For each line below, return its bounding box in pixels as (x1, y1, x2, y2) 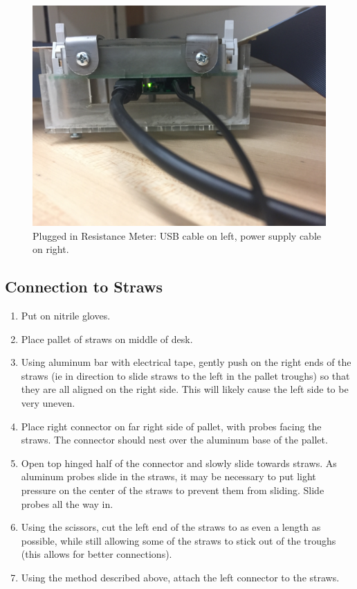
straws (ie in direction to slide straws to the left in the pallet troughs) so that (21, 368, 350, 383)
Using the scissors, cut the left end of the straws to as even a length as (21, 520, 321, 534)
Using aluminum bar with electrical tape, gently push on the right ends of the (21, 355, 351, 369)
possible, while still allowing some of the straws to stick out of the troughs (21, 533, 336, 547)
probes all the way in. (21, 496, 113, 511)
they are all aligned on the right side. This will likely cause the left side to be (21, 382, 349, 396)
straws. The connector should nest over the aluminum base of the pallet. (21, 432, 328, 447)
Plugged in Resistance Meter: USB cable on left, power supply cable (33, 228, 321, 243)
